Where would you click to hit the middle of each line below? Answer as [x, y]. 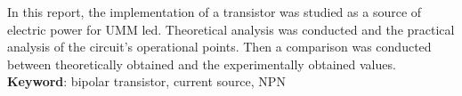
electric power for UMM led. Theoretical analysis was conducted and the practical [231, 29]
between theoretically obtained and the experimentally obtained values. [202, 64]
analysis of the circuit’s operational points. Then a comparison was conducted [219, 47]
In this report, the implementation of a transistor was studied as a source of [215, 12]
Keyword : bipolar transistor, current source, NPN [146, 81]
